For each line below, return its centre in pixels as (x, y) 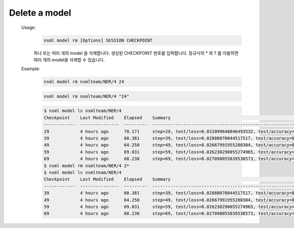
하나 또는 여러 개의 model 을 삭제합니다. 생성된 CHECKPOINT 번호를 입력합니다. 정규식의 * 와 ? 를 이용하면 (136, 53)
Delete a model (40, 13)
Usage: (29, 27)
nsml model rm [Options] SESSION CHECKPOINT (98, 40)
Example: (31, 69)
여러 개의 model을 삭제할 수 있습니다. (69, 60)
